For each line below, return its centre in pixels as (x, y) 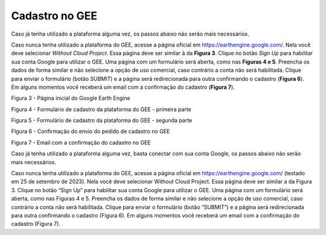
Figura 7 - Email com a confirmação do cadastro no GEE (81, 143)
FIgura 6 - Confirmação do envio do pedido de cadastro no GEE (91, 131)
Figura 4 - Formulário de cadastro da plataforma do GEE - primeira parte (101, 109)
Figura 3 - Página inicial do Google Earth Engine (71, 98)
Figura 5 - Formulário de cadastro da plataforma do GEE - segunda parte (102, 120)
